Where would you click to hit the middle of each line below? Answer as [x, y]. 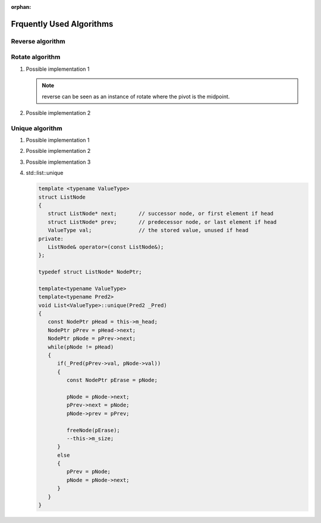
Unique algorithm [37, 128]
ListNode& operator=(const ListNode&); [106, 247]
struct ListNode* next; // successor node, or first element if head [160, 214]
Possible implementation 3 [58, 162]
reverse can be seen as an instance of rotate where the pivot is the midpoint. [136, 96]
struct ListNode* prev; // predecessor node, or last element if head [162, 222]
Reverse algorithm [38, 41]
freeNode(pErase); [93, 430]
